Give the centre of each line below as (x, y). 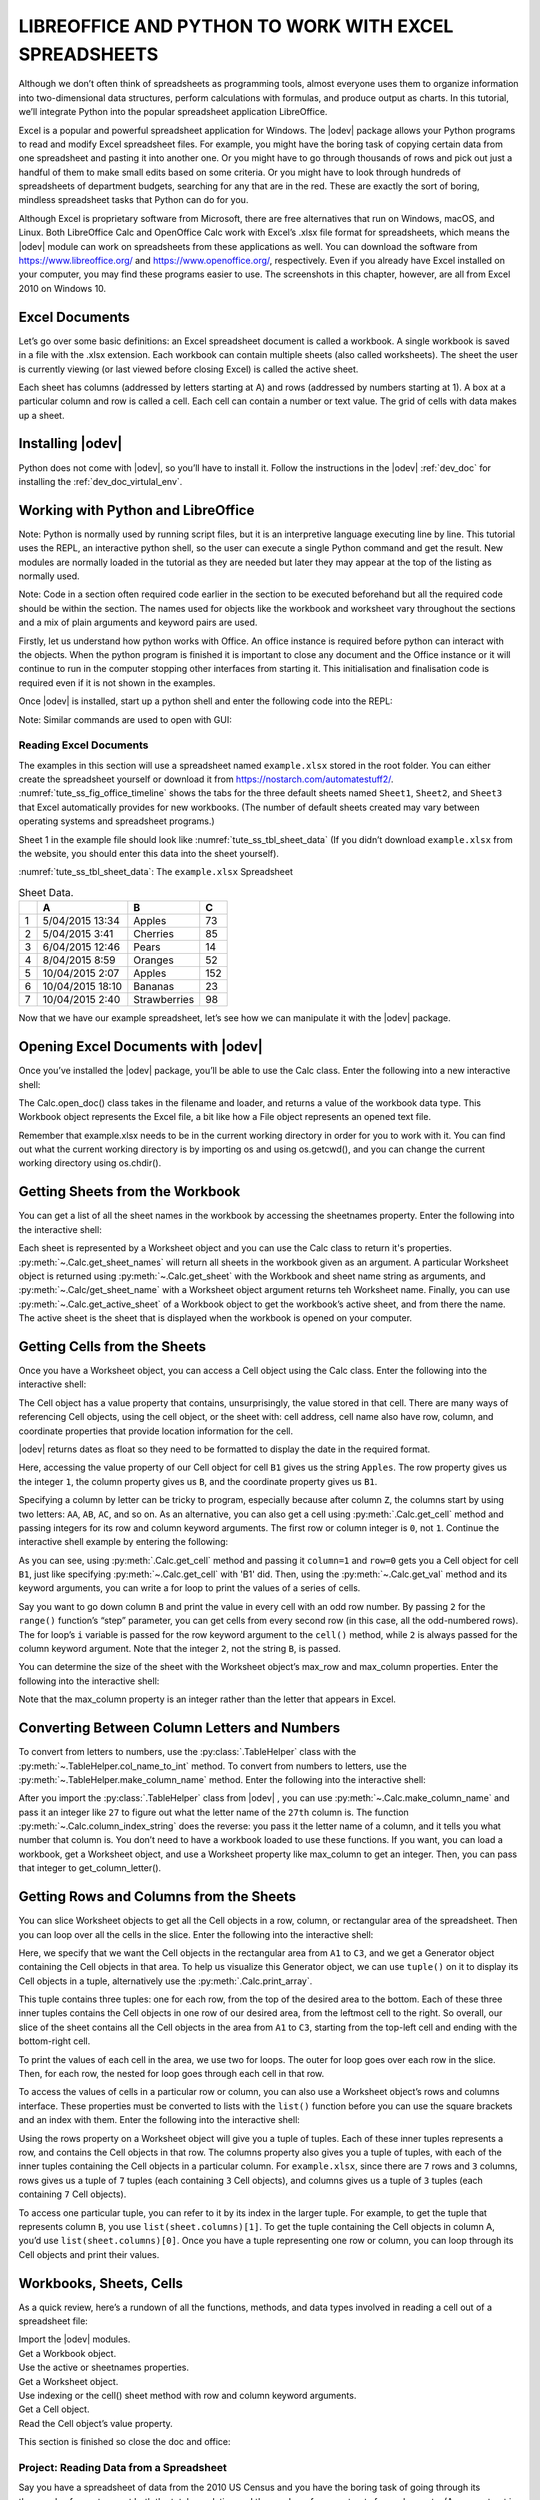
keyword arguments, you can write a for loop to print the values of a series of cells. (189, 1588)
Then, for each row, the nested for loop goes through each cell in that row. (171, 2074)
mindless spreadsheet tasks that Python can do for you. (133, 200)
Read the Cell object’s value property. (96, 2423)
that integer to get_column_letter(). (90, 1868)
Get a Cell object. (54, 2409)
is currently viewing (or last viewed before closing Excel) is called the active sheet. (188, 369)
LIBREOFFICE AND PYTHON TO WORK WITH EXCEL (236, 26)
